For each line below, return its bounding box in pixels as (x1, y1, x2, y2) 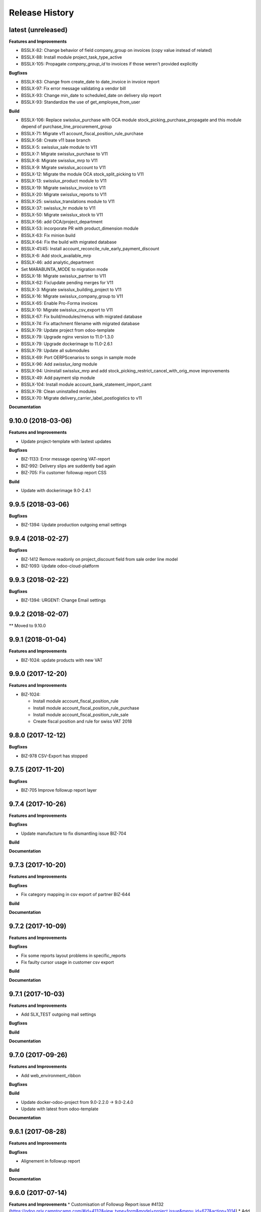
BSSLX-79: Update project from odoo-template (21, 327, 115, 333)
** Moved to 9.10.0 (9, 623, 46, 629)
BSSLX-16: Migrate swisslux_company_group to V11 (21, 293, 123, 299)
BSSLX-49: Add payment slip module (21, 375, 95, 381)
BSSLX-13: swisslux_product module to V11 (21, 178, 107, 184)
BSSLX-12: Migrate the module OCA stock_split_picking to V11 (21, 171, 144, 177)
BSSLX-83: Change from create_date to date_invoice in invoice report (21, 79, 159, 85)
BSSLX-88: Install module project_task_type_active (21, 54, 122, 60)
